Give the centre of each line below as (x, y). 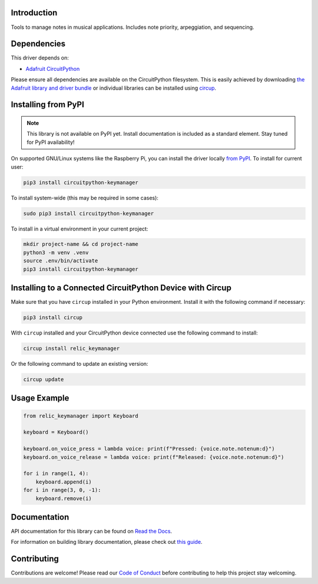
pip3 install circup (53, 318)
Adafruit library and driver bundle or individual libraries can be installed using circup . (114, 88)
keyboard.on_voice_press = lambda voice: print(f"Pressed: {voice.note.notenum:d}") (149, 449)
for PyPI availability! (51, 142)
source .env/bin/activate (61, 261)
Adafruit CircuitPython (53, 68)
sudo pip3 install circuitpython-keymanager (89, 213)
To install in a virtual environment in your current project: (79, 229)
